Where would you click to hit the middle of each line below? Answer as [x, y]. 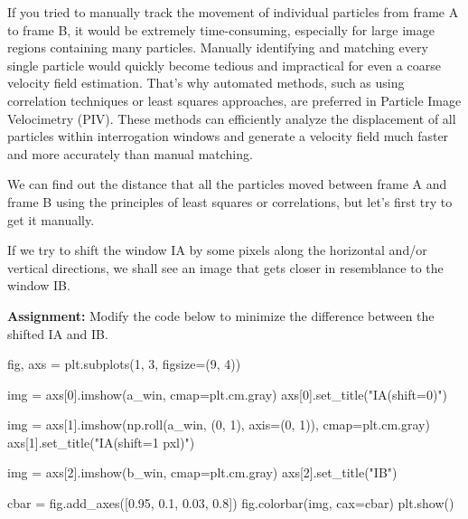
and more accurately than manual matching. [130, 153]
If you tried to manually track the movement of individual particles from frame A [233, 12]
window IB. [39, 285]
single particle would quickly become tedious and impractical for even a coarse [224, 65]
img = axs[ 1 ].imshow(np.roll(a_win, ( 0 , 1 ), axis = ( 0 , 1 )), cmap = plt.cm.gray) [219, 425]
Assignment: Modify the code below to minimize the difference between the [221, 315]
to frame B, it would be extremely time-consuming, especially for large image [221, 29]
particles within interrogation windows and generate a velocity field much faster [228, 136]
